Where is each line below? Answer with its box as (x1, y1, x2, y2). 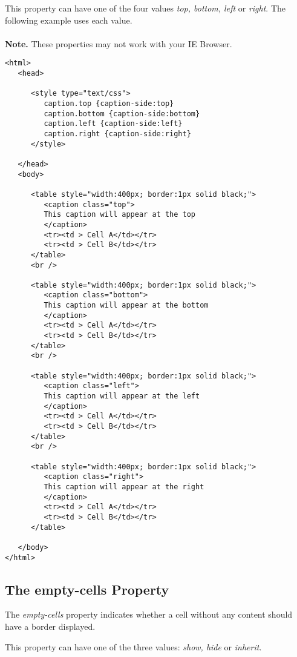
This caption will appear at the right (44, 482, 204, 491)
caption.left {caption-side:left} (44, 119, 183, 128)
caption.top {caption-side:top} (44, 99, 174, 108)
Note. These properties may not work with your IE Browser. (5, 37, 232, 50)
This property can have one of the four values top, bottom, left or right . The (5, 2, 286, 14)
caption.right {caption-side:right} (44, 129, 191, 138)
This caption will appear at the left (44, 392, 200, 401)
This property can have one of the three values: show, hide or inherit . (5, 640, 262, 653)
